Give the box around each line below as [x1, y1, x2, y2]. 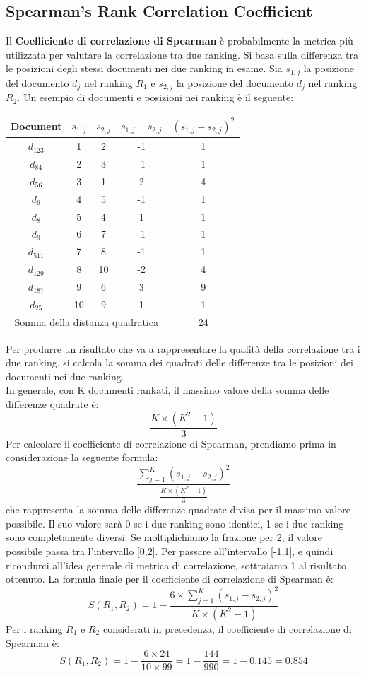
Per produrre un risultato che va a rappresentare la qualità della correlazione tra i [6, 341, 360, 356]
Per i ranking [6, 621, 63, 636]
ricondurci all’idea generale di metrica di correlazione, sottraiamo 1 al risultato [6, 557, 346, 572]
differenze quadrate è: [6, 397, 99, 412]
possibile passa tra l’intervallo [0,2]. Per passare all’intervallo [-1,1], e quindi [6, 543, 333, 558]
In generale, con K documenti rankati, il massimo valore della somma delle [6, 383, 329, 397]
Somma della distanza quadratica [14, 314, 158, 329]
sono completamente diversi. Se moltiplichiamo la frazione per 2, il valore [6, 530, 322, 544]
